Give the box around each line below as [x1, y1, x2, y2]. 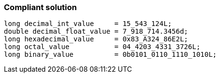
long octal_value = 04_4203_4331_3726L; [4, 43, 201, 51]
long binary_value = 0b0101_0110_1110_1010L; [4, 51, 217, 59]
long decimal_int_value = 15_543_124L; [4, 20, 172, 28]
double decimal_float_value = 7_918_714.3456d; [4, 27, 188, 36]
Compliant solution [4, 2, 77, 12]
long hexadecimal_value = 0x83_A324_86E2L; [4, 35, 188, 43]
